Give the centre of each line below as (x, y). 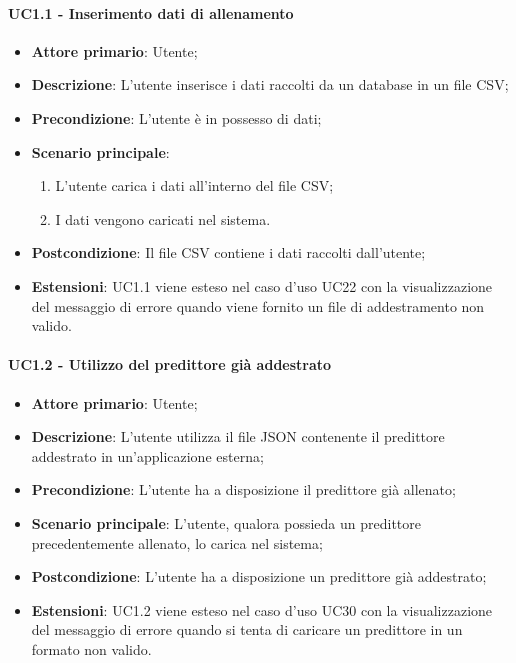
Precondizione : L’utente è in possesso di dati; (176, 117)
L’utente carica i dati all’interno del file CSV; (194, 185)
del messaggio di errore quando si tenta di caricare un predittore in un (247, 629)
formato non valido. (91, 648)
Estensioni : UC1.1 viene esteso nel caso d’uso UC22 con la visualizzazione (262, 285)
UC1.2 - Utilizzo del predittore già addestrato (170, 364)
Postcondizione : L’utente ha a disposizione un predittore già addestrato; (259, 576)
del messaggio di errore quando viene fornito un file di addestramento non (258, 305)
